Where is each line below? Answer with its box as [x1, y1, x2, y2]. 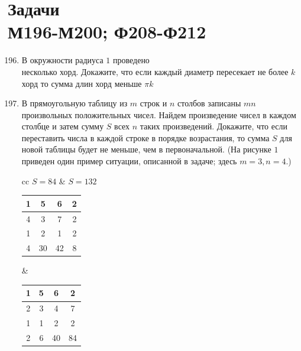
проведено [112, 54, 150, 66]
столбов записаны [177, 97, 241, 109]
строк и [140, 97, 167, 109]
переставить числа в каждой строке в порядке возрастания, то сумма [21, 131, 270, 144]
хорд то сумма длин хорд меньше [21, 77, 142, 89]
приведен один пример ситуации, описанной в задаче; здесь [21, 155, 237, 167]
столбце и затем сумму [21, 120, 104, 132]
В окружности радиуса [21, 54, 103, 66]
